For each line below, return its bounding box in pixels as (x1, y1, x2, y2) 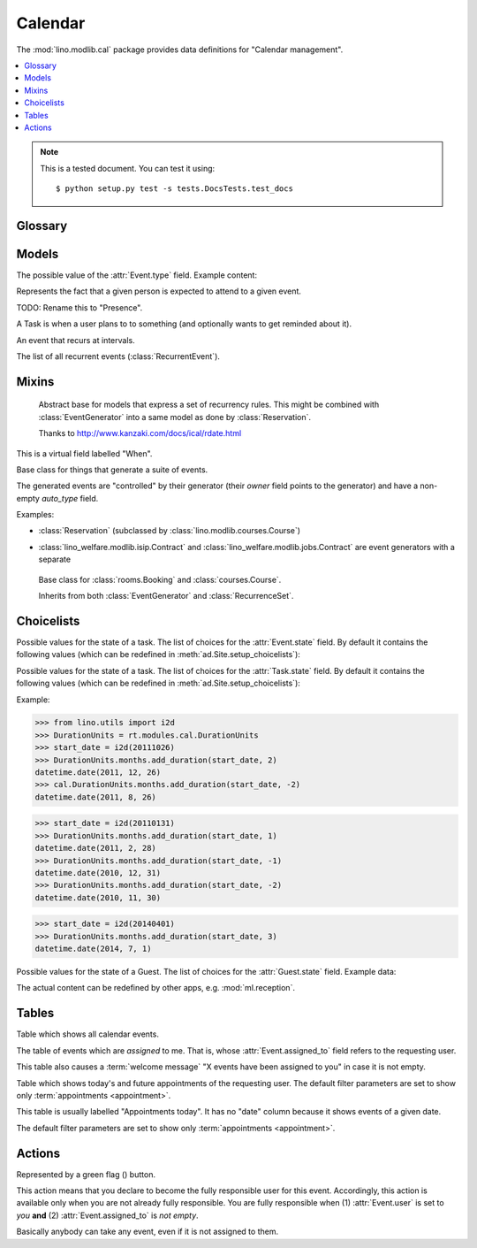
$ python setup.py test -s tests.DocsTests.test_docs (56, 184, 293, 194)
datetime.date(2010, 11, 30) (34, 892, 162, 902)
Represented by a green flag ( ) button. (16, 1168, 156, 1180)
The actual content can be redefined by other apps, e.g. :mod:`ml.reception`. (16, 983, 296, 993)
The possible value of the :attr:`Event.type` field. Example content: (16, 270, 258, 280)
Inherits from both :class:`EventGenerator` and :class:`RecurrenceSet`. (38, 591, 294, 601)
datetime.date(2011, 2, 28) (34, 843, 156, 854)
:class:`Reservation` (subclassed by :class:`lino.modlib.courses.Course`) (38, 525, 300, 536)
